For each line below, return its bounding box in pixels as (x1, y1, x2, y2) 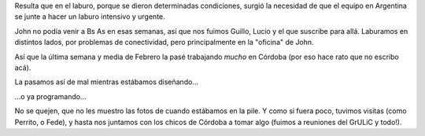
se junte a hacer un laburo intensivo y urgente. (14, 12, 165, 21)
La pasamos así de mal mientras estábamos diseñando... (14, 77, 198, 86)
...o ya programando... (14, 91, 87, 101)
